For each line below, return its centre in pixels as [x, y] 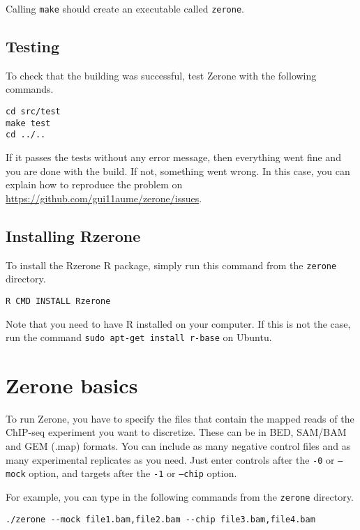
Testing [32, 46]
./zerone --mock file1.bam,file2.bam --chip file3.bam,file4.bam [160, 519]
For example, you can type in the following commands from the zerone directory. [180, 496]
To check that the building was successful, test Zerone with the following [161, 75]
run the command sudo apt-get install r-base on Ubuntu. [139, 337]
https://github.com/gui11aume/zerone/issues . [104, 198]
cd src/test [33, 112]
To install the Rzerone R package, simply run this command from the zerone [171, 265]
